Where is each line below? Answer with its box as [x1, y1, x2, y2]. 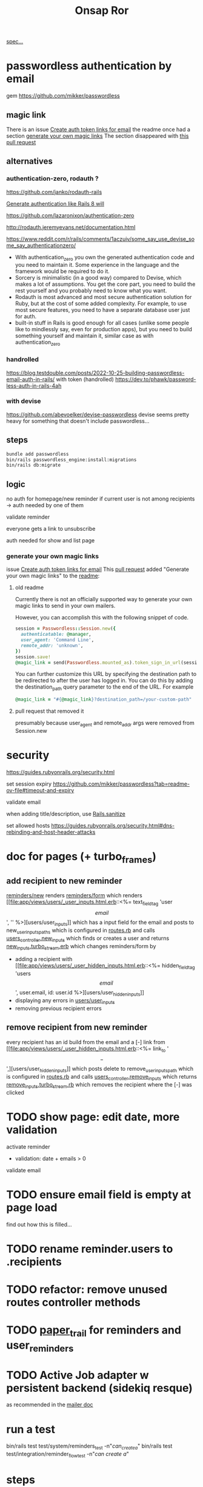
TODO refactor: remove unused [6, 1283, 168, 1296]
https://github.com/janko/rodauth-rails [6, 188, 102, 195]
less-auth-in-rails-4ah [6, 382, 62, 389]
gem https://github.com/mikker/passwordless [6, 92, 120, 99]
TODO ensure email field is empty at [6, 1187, 191, 1201]
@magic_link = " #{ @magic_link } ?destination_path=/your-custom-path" [15, 696, 192, 703]
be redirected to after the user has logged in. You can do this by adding [15, 677, 193, 684]
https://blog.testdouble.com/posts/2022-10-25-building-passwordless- [6, 369, 185, 376]
